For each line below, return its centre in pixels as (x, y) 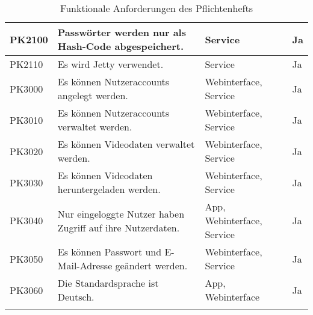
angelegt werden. (93, 95)
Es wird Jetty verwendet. (110, 64)
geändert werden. (151, 265)
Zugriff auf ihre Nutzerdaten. (119, 227)
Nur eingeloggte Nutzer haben (121, 213)
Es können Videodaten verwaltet (126, 144)
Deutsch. (76, 297)
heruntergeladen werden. (109, 189)
